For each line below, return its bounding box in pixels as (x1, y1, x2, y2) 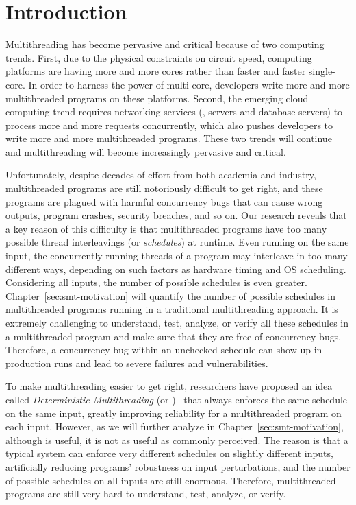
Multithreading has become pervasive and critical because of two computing (5, 37, 325, 51)
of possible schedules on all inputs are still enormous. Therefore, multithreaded (5, 473, 336, 487)
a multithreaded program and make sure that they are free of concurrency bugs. (5, 329, 342, 343)
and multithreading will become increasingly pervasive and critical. (5, 144, 286, 158)
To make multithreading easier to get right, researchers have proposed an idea (5, 379, 333, 393)
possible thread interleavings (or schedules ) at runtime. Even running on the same (5, 235, 349, 249)
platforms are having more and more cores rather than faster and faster (5, 64, 306, 78)
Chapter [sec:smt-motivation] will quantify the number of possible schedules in (5, 288, 335, 303)
